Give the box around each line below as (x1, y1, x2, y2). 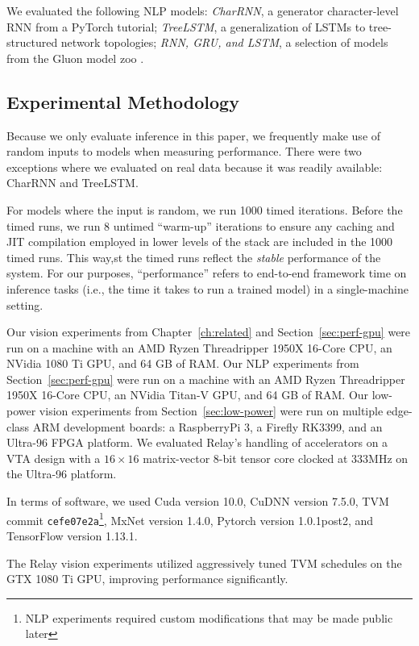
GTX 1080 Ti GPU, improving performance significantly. (6, 570, 288, 587)
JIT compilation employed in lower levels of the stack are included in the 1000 (6, 233, 393, 250)
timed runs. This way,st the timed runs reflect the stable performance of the (6, 248, 381, 265)
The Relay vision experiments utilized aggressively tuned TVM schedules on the (6, 554, 402, 571)
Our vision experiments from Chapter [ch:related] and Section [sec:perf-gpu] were (6, 323, 411, 340)
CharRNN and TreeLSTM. (6, 174, 139, 191)
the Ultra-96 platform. (6, 465, 117, 482)
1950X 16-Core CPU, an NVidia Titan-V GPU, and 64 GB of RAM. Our (6, 386, 369, 403)
